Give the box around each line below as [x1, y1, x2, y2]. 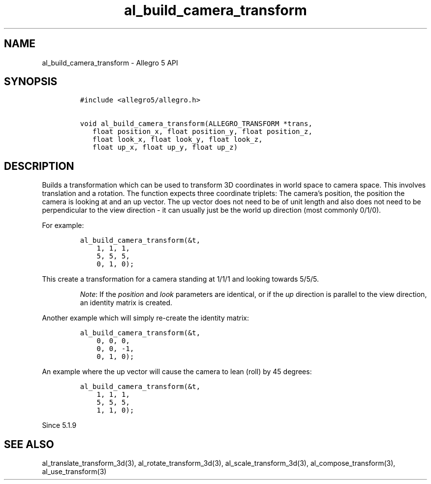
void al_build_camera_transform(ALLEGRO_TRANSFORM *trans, [80, 120, 312, 128]
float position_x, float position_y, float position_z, [92, 128, 312, 136]
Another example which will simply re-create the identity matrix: [42, 314, 249, 323]
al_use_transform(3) [42, 467, 107, 476]
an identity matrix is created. [80, 298, 173, 307]
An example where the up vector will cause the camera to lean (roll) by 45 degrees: [42, 367, 312, 376]
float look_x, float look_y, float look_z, [92, 135, 263, 144]
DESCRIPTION [4, 160, 74, 172]
